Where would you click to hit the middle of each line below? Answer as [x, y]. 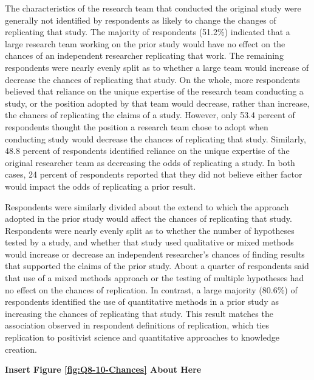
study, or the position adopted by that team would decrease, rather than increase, [157, 103]
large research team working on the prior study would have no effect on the [145, 43]
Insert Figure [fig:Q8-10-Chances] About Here [103, 369]
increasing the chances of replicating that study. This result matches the [139, 313]
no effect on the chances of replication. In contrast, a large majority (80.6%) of [151, 289]
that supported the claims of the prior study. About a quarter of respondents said [157, 266]
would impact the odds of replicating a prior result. [101, 186]
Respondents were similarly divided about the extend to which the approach [147, 206]
